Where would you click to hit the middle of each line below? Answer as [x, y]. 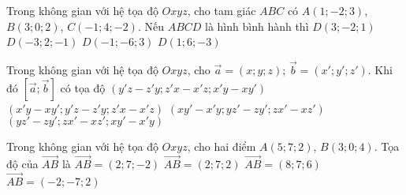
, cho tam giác [222, 10]
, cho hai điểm [222, 146]
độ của [22, 163]
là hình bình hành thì [257, 26]
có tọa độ [83, 87]
